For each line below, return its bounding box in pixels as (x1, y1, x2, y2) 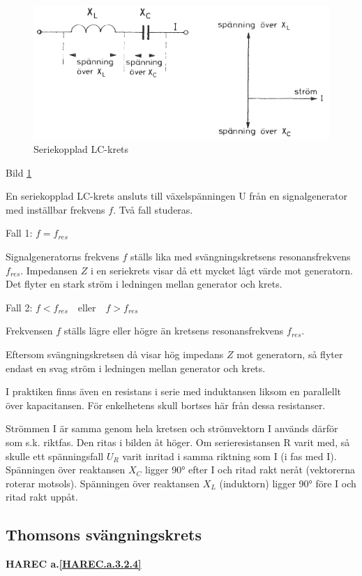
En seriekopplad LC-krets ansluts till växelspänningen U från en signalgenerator (6, 189, 347, 203)
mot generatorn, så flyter (236, 347, 343, 361)
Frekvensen (6, 323, 53, 338)
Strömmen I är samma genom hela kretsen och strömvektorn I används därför (6, 421, 338, 436)
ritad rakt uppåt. (6, 489, 78, 504)
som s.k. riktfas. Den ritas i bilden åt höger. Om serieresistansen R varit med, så (6, 434, 350, 449)
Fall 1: (6, 226, 33, 240)
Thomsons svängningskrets (6, 524, 202, 545)
